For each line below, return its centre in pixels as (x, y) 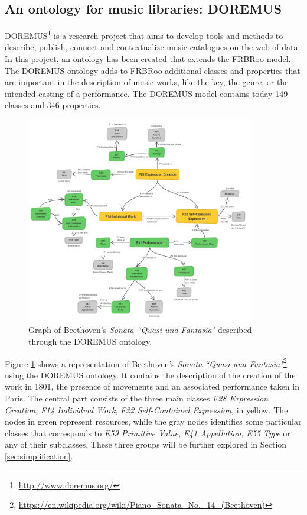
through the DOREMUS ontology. (90, 341)
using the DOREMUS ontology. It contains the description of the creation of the (150, 375)
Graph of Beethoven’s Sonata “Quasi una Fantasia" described (140, 330)
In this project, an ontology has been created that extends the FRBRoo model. (148, 59)
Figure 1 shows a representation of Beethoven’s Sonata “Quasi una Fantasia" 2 (146, 362)
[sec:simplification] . (39, 456)
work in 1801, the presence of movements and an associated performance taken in (152, 386)
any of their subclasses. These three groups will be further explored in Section (146, 444)
